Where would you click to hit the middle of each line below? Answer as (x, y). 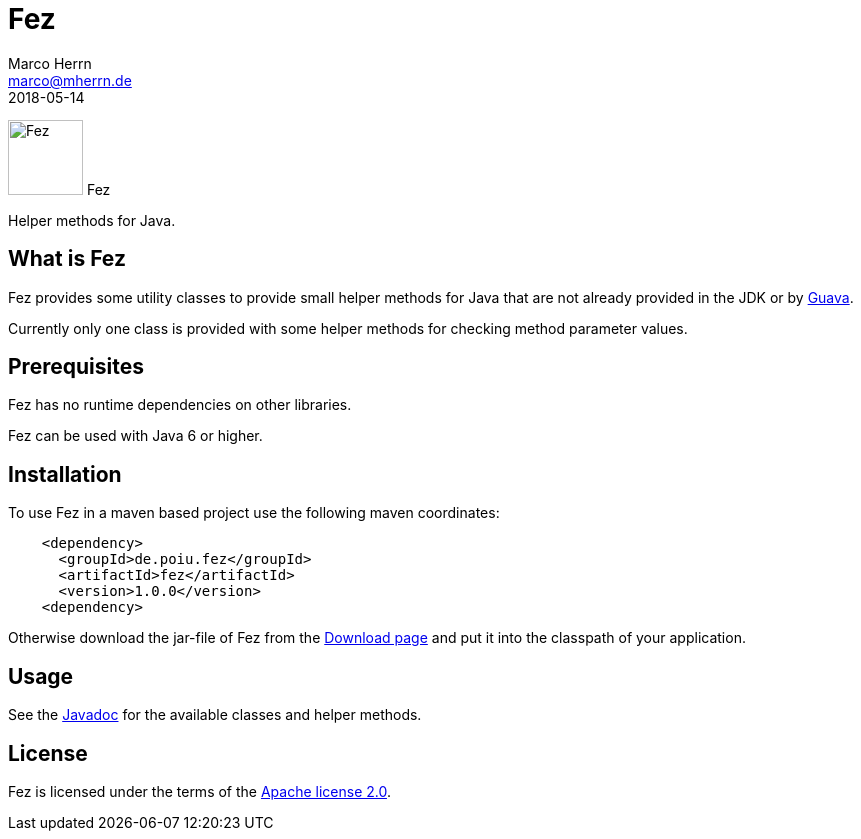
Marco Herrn (50, 63)
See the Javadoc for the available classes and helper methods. (215, 715)
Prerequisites (76, 367)
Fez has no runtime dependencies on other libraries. (180, 405)
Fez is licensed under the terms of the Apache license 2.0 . (199, 791)
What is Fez (67, 259)
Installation (65, 474)
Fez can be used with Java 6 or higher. (135, 436)
